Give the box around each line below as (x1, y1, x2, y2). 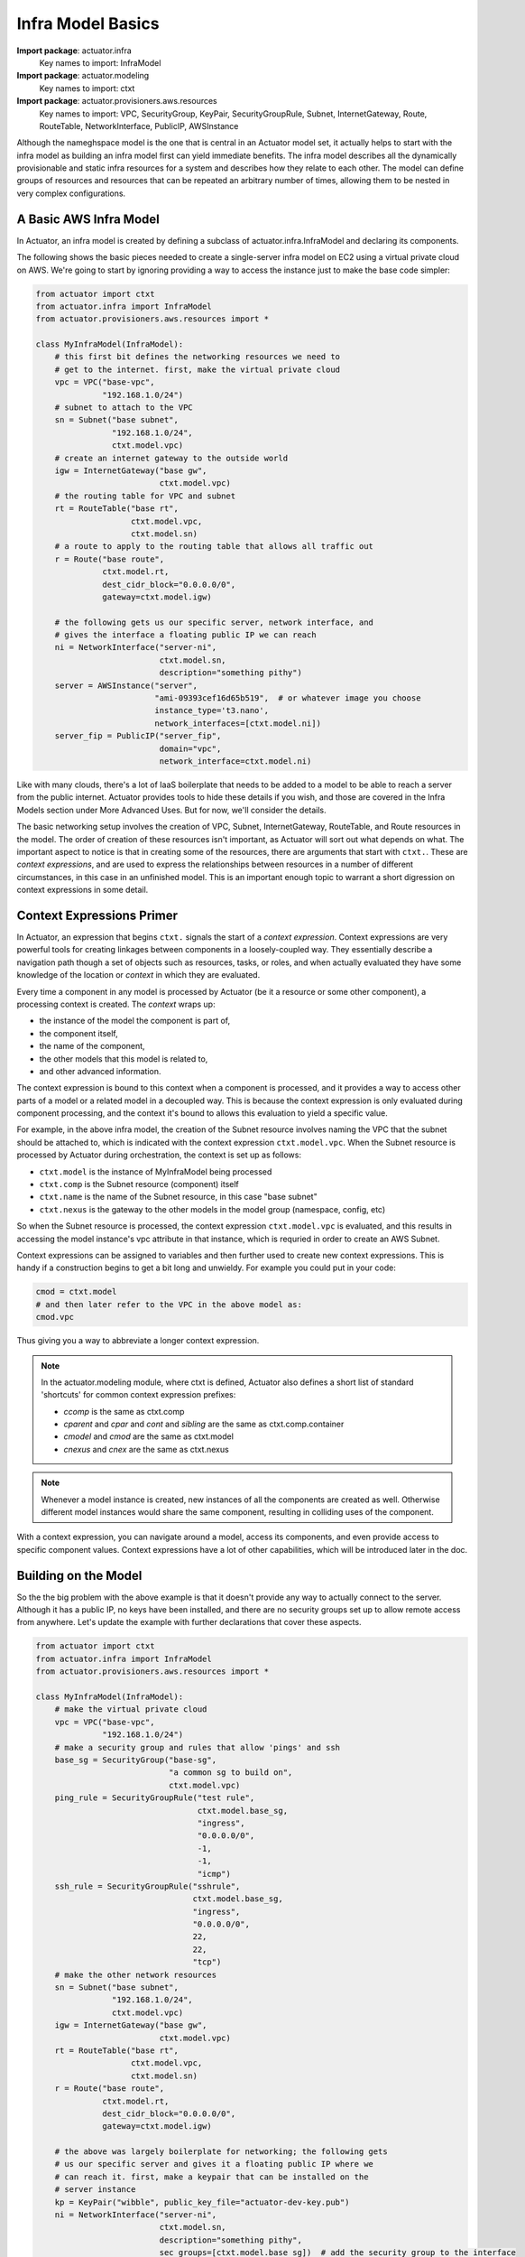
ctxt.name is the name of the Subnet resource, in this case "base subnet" (39, 1192, 318, 1203)
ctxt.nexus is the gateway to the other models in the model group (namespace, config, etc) (39, 1203, 386, 1214)
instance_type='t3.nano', (154, 705, 270, 716)
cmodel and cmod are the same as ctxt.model (63, 1431, 235, 1442)
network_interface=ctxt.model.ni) (159, 756, 312, 766)
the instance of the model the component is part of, (39, 1016, 230, 1026)
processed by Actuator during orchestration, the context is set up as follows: (16, 1149, 302, 1160)
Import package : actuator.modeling (16, 70, 150, 81)
